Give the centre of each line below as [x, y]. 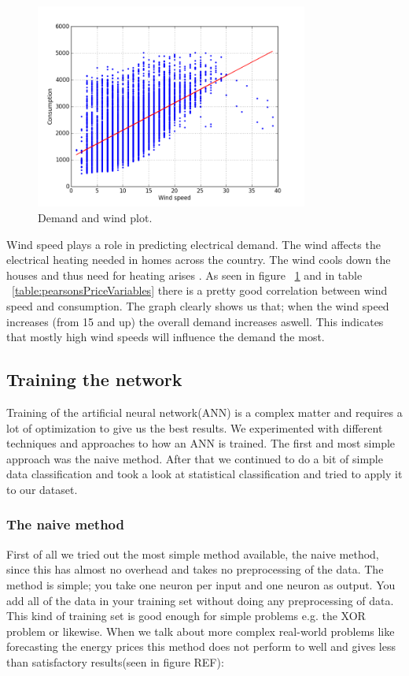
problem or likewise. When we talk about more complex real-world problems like [201, 631]
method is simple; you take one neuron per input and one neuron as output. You [201, 584]
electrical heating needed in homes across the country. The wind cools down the [199, 260]
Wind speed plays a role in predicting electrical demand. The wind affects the [193, 244]
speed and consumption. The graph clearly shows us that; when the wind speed [198, 305]
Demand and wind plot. [95, 217]
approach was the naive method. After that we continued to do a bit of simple [195, 458]
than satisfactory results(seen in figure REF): [115, 661]
